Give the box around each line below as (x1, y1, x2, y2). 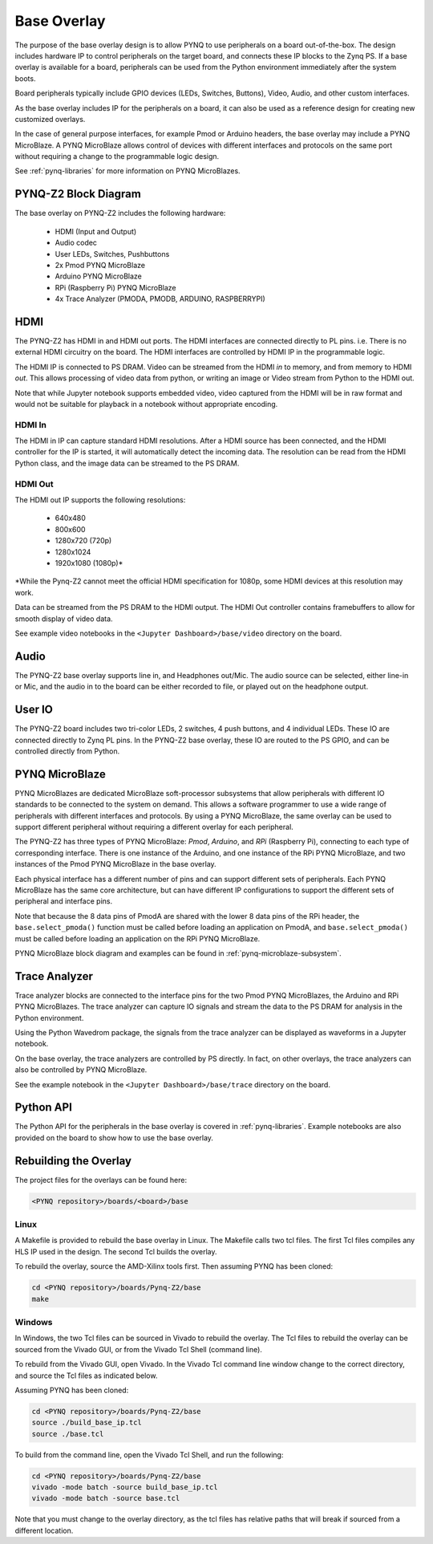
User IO (14, 703, 54, 717)
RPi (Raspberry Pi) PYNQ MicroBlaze (55, 282, 176, 292)
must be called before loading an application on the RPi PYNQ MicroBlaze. (14, 933, 261, 943)
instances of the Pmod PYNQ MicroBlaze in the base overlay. (14, 859, 216, 869)
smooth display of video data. (14, 614, 113, 624)
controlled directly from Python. (14, 746, 120, 756)
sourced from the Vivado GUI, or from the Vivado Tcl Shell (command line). (14, 1344, 262, 1354)
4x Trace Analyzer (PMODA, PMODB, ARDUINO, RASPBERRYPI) (55, 294, 266, 304)
